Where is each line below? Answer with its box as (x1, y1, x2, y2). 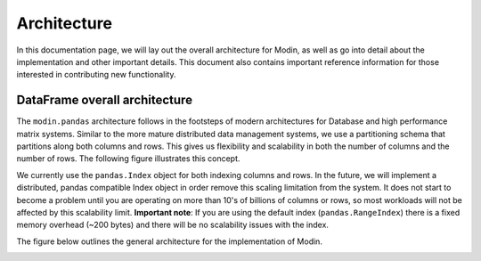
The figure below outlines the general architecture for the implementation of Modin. (16, 236, 322, 247)
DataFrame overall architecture (16, 93, 193, 108)
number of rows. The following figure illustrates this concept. (16, 153, 240, 164)
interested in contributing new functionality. (16, 69, 176, 80)
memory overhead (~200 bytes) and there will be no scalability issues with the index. (16, 219, 330, 231)
